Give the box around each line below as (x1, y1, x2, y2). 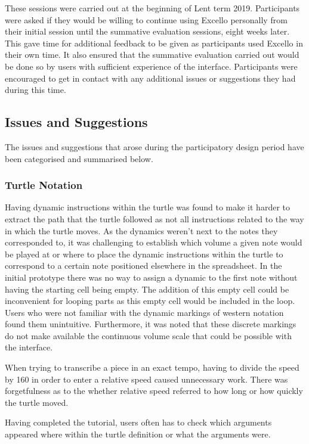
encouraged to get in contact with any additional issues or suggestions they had (5, 72, 296, 84)
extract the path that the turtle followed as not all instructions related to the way (5, 212, 304, 225)
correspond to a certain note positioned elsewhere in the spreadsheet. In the (5, 259, 282, 272)
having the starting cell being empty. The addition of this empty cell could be (5, 282, 289, 295)
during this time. (5, 83, 66, 96)
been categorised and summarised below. (5, 152, 153, 164)
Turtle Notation (5, 178, 83, 192)
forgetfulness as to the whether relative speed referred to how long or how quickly (5, 384, 303, 397)
